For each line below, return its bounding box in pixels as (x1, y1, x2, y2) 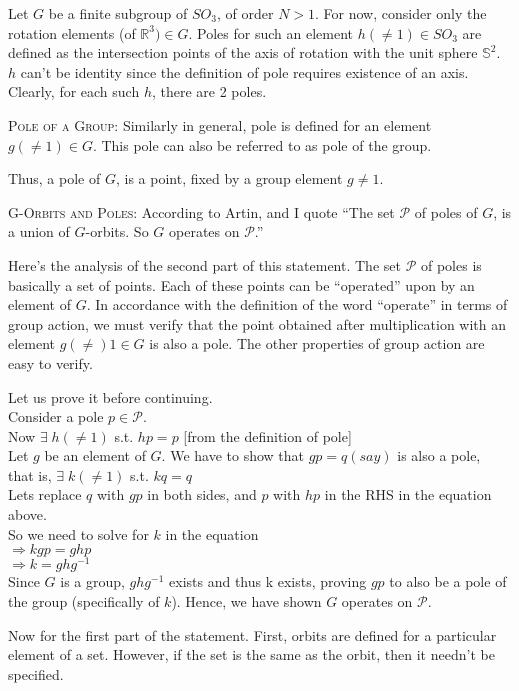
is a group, (60, 571, 125, 592)
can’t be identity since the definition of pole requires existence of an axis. (20, 61, 469, 82)
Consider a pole (8, 406, 104, 427)
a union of (8, 221, 70, 242)
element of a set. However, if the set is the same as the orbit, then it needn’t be (8, 644, 495, 665)
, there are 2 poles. (151, 81, 267, 102)
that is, (8, 464, 52, 485)
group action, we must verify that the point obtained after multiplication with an (8, 313, 507, 334)
